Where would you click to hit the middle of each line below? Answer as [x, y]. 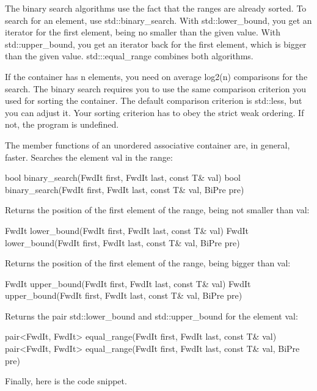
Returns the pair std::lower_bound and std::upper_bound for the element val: [151, 316]
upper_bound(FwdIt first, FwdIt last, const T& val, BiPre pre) [124, 295]
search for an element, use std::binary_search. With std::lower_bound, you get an [158, 20]
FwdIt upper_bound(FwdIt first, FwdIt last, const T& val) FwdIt [128, 283]
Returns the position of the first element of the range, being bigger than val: [148, 263]
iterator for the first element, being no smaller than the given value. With [143, 32]
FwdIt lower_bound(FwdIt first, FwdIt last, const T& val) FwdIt [127, 230]
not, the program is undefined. [62, 124]
